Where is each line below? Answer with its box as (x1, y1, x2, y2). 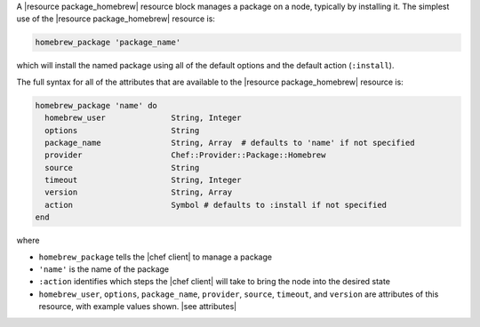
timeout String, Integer (44, 175, 242, 186)
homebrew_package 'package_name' (35, 37, 181, 48)
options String (44, 125, 200, 135)
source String (44, 163, 200, 172)
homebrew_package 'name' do (35, 100, 157, 110)
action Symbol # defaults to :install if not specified (44, 200, 387, 210)
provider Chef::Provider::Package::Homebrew (44, 150, 326, 160)
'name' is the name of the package (38, 264, 170, 275)
